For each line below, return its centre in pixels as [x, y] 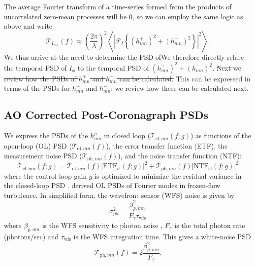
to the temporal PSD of [113, 67]
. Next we [227, 67]
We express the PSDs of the [46, 135]
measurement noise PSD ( [43, 156]
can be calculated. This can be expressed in [185, 78]
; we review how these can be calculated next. [180, 88]
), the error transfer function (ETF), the [167, 145]
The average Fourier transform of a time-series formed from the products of [118, 6]
